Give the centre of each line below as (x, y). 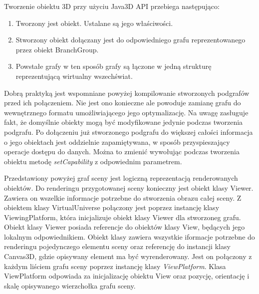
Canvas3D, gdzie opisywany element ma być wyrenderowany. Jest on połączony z (128, 256)
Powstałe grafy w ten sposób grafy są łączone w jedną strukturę (114, 66)
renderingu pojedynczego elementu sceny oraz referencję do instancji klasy (117, 246)
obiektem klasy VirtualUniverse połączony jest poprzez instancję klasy (112, 207)
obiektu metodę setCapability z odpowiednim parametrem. (93, 161)
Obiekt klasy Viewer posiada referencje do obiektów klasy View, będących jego (125, 227)
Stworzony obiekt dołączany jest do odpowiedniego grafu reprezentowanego (130, 40)
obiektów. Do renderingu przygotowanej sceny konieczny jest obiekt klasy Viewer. (129, 187)
